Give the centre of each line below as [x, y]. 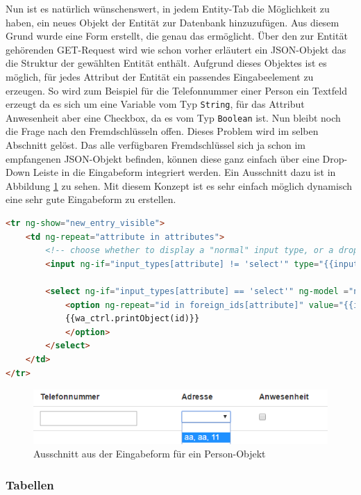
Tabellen [30, 484]
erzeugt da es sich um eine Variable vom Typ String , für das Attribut [155, 104]
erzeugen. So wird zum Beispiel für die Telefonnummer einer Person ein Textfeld [176, 90]
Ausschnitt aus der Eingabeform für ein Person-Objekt [150, 454]
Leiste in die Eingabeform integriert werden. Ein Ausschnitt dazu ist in [184, 172]
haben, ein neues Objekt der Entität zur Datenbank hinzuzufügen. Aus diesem [173, 22]
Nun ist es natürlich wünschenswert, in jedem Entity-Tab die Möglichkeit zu [168, 8]
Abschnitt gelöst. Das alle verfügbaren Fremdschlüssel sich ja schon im [156, 145]
